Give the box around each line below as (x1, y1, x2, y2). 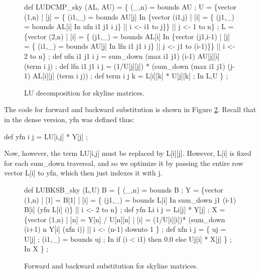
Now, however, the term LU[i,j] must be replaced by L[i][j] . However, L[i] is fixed (4, 148, 251, 158)
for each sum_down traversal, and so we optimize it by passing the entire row (4, 157, 243, 168)
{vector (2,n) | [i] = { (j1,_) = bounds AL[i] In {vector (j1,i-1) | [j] (24, 31, 230, 41)
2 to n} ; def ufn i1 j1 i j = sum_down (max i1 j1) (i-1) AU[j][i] (24, 50, 220, 61)
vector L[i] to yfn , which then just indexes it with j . (4, 167, 163, 178)
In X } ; (24, 243, 49, 254)
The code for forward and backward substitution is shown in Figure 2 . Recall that (4, 104, 256, 115)
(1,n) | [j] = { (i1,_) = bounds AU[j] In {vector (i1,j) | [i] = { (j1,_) (24, 11, 234, 22)
